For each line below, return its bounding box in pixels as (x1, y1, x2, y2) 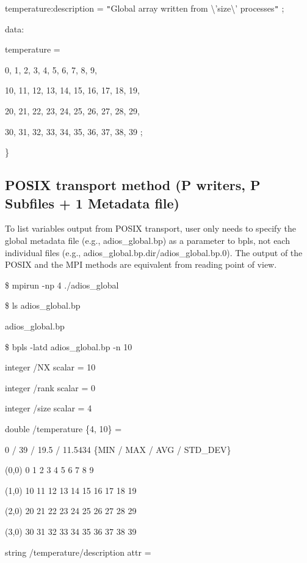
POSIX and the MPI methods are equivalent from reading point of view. (5, 258, 277, 271)
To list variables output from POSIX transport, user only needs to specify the (5, 222, 296, 235)
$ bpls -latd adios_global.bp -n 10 (5, 340, 132, 353)
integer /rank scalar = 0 (5, 381, 95, 394)
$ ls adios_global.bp (5, 299, 81, 312)
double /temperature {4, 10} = (5, 422, 122, 435)
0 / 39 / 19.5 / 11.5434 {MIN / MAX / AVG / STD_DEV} (5, 443, 231, 455)
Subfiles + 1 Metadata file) (5, 193, 179, 212)
